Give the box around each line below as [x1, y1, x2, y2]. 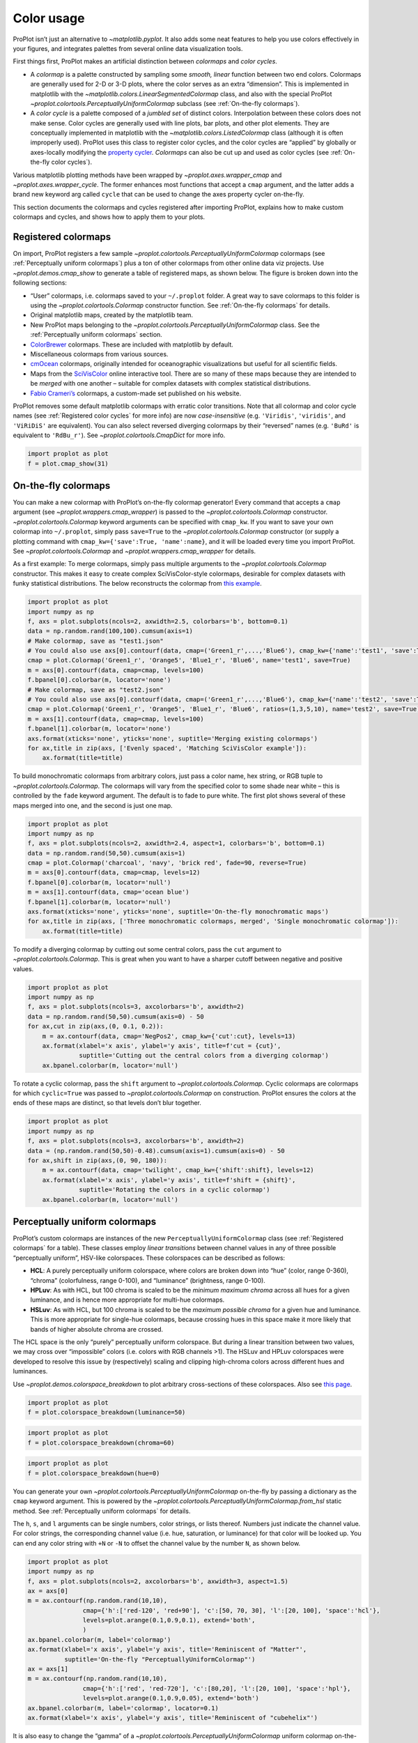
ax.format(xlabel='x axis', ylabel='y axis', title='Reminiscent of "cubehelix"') [27, 1714, 318, 1721]
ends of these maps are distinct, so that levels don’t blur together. [13, 1099, 202, 1107]
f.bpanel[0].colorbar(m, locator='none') [27, 676, 171, 684]
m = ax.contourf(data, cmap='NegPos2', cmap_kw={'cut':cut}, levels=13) [42, 1032, 296, 1040]
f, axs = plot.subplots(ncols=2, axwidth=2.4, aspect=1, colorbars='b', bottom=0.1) [27, 839, 325, 847]
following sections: [13, 279, 68, 287]
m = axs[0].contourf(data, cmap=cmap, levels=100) [27, 666, 205, 674]
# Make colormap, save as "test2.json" [27, 685, 164, 694]
